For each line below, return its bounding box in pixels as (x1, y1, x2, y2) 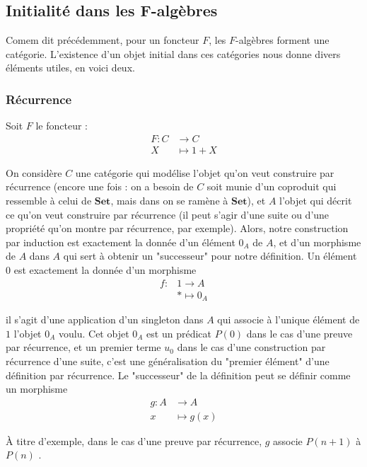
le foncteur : (35, 118, 88, 133)
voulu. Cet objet (59, 325, 129, 340)
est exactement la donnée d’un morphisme (13, 263, 197, 277)
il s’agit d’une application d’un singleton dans (6, 312, 204, 327)
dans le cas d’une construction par (177, 340, 326, 354)
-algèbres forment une (235, 33, 330, 47)
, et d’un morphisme (273, 234, 361, 249)
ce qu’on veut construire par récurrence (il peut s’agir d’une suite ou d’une (6, 207, 330, 221)
